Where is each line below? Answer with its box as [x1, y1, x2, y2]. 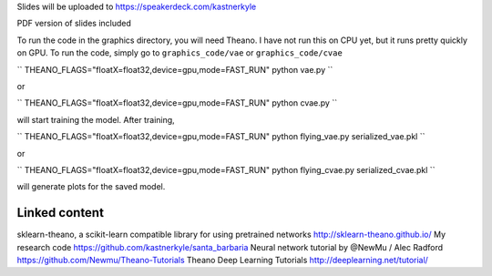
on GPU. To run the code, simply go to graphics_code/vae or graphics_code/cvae [16, 47, 343, 58]
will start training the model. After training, [16, 114, 175, 125]
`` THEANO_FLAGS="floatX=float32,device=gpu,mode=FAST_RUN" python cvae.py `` [16, 97, 337, 108]
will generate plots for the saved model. [16, 181, 166, 192]
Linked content [16, 205, 105, 220]
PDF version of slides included [16, 18, 132, 29]
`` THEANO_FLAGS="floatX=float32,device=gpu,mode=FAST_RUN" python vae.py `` [16, 64, 333, 75]
